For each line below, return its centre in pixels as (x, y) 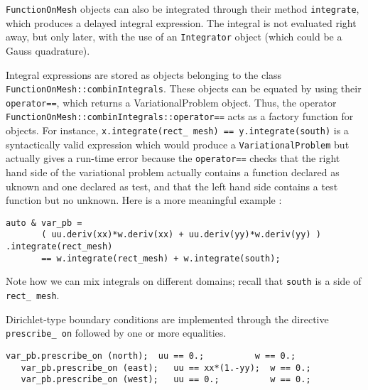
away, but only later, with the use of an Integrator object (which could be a (174, 37)
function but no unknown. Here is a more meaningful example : (144, 200)
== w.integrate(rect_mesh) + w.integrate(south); (161, 258)
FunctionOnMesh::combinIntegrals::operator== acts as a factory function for (180, 116)
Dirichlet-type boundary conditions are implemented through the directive (167, 319)
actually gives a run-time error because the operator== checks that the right (173, 158)
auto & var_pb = (44, 223)
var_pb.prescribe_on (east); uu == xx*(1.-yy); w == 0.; (166, 368)
